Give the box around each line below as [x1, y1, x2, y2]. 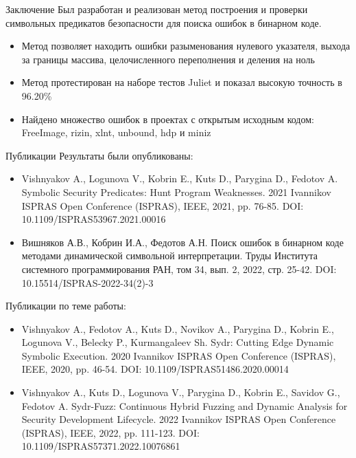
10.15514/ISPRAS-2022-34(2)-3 [21, 275, 154, 290]
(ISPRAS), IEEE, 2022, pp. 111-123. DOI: [21, 425, 200, 439]
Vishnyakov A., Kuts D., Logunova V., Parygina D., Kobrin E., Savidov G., [21, 385, 340, 400]
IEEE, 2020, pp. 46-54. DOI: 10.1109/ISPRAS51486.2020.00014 [21, 362, 289, 376]
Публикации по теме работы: [5, 298, 126, 313]
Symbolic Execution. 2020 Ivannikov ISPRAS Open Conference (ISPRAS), [21, 348, 336, 362]
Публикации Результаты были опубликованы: [5, 148, 193, 162]
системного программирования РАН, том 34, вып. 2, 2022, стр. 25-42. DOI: [21, 261, 337, 276]
